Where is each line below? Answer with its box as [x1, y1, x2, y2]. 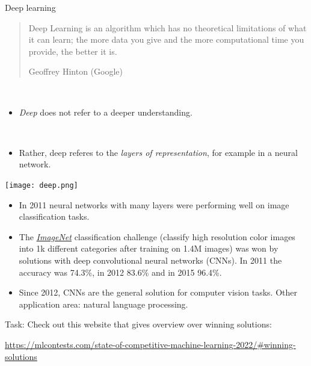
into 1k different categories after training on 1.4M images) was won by [19, 242, 279, 255]
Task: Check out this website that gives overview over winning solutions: [5, 318, 272, 330]
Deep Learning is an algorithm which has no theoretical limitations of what [28, 21, 307, 34]
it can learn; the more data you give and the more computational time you [28, 33, 304, 46]
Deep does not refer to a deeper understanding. [19, 105, 192, 118]
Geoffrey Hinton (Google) [28, 65, 123, 78]
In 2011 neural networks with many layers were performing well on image [19, 198, 289, 211]
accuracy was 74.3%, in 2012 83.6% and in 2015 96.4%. [19, 265, 222, 278]
